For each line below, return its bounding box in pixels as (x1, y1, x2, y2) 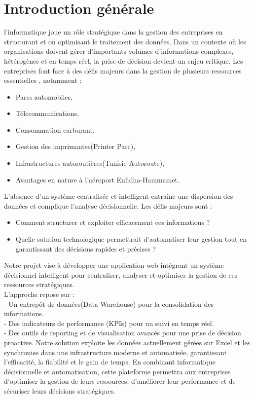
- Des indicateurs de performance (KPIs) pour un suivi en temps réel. (4, 318, 214, 328)
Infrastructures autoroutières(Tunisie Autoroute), (15, 158, 164, 168)
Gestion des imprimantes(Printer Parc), (15, 141, 136, 151)
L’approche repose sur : (4, 289, 75, 299)
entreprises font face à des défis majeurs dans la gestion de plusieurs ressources (4, 65, 242, 75)
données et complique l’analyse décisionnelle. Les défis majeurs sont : (4, 200, 212, 211)
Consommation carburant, (15, 124, 95, 135)
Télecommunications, (15, 108, 79, 118)
